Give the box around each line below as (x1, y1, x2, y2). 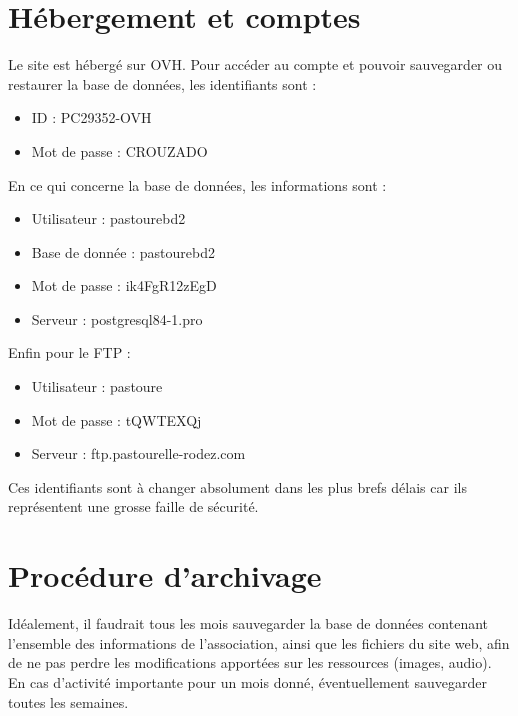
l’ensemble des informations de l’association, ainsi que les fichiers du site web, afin (8, 632, 510, 653)
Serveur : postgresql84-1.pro (31, 308, 203, 329)
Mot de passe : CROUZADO (31, 140, 208, 161)
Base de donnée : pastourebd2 (31, 241, 215, 262)
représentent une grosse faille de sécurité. (8, 496, 259, 517)
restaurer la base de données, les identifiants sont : (8, 73, 317, 94)
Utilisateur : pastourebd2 (31, 208, 186, 229)
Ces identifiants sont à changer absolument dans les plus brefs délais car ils (8, 476, 467, 497)
